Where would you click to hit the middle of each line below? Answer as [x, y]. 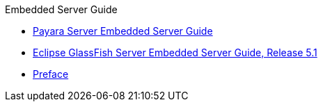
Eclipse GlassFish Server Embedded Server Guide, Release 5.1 [175, 52]
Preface [51, 74]
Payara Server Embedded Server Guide [123, 31]
